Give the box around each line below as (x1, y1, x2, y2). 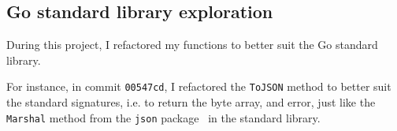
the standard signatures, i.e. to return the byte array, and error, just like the (6, 94, 376, 110)
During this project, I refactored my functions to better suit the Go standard (6, 36, 378, 53)
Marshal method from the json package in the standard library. (6, 109, 321, 125)
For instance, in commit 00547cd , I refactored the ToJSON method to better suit (6, 78, 391, 95)
